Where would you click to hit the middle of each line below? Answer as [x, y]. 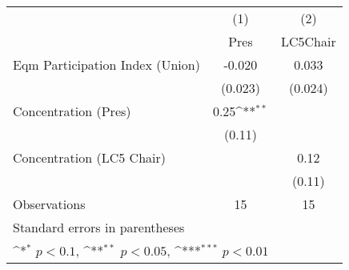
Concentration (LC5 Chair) [89, 157]
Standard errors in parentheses [99, 227]
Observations [49, 204]
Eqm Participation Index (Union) [106, 64]
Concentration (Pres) [72, 111]
